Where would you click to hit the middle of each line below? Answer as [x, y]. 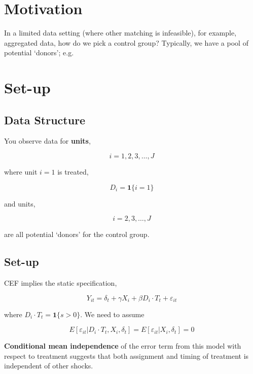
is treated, [73, 172]
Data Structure [45, 120]
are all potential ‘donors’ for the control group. [77, 234]
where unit [21, 172]
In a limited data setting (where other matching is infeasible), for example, [120, 33]
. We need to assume [112, 314]
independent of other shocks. [49, 366]
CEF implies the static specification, [61, 283]
